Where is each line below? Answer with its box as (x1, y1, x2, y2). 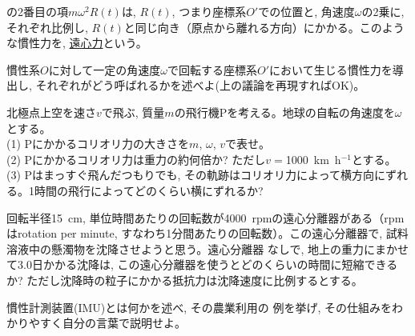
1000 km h (285, 150, 341, 167)
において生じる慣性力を (269, 61, 393, 78)
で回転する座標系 (167, 61, 257, 78)
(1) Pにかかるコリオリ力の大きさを (6, 135, 190, 152)
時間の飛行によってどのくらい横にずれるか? (34, 182, 264, 198)
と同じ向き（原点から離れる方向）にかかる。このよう (123, 18, 405, 35)
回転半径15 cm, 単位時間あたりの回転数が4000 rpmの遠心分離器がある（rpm (6, 209, 405, 226)
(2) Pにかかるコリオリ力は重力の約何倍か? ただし (6, 150, 266, 167)
